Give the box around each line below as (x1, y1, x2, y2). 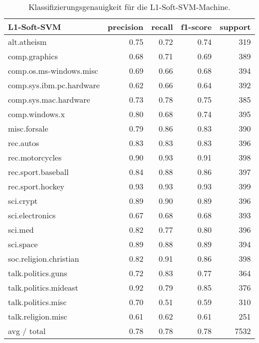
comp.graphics (8, 50, 58, 62)
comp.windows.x (8, 108, 65, 120)
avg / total (8, 325, 46, 337)
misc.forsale (8, 123, 48, 134)
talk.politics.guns (8, 267, 67, 279)
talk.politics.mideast (8, 282, 78, 293)
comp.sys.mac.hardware (8, 94, 90, 105)
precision (107, 21, 144, 32)
